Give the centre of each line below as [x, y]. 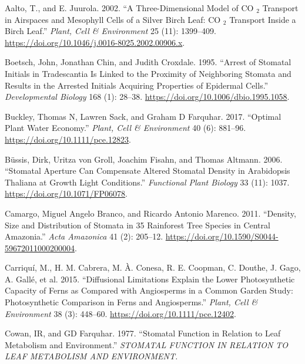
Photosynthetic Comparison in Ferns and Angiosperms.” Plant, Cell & [131, 302]
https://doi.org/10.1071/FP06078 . [66, 193]
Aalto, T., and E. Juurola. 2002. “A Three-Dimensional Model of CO [129, 8]
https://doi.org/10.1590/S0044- [222, 236]
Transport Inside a [263, 19]
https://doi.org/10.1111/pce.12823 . [68, 139]
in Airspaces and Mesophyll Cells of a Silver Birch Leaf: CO [113, 19]
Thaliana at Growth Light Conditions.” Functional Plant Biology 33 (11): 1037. [147, 182]
